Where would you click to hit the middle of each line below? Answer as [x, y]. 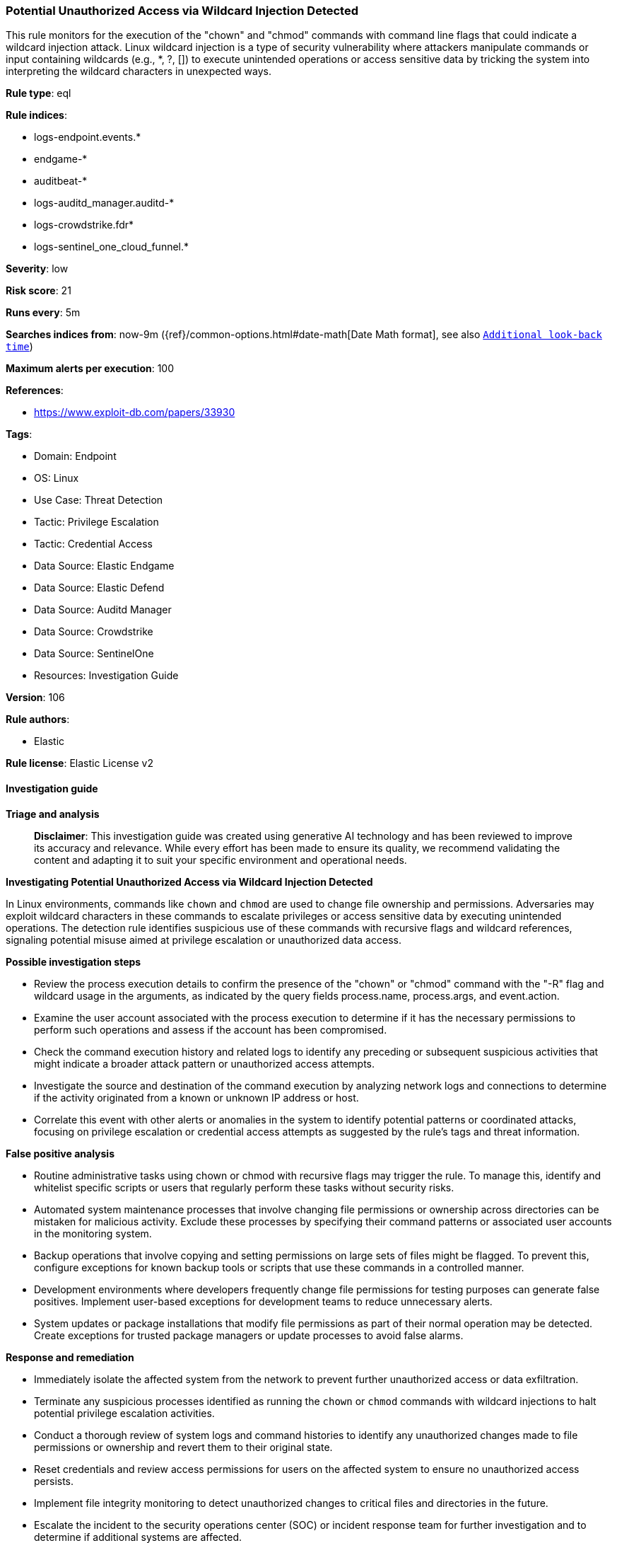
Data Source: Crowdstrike [94, 632]
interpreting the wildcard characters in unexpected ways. [139, 71]
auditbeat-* [61, 181]
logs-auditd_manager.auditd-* [104, 203]
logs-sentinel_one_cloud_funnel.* [112, 247]
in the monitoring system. [93, 1233]
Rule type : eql [39, 93]
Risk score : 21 [39, 291]
